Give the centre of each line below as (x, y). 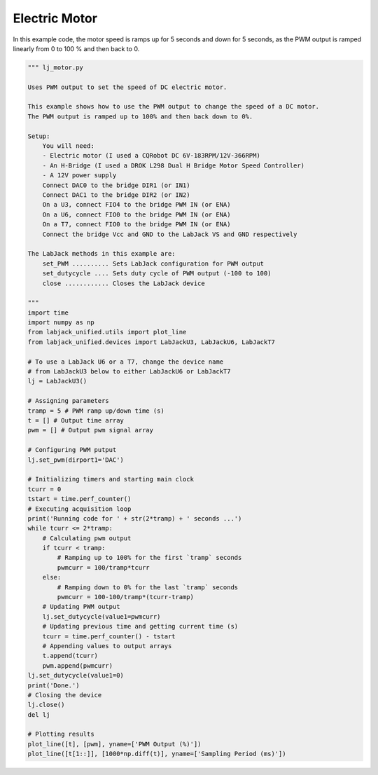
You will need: (68, 146)
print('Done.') (54, 685)
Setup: (39, 136)
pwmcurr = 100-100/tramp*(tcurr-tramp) (125, 597)
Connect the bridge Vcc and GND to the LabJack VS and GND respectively (170, 234)
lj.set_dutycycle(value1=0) (76, 675)
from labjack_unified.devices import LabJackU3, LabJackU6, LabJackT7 (152, 342)
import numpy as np (61, 323)
